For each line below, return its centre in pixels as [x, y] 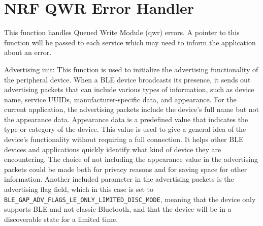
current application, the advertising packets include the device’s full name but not [132, 109]
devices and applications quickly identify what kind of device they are [113, 149]
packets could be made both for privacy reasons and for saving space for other [126, 169]
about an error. [28, 52]
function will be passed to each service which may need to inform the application [130, 42]
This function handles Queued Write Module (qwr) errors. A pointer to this [122, 32]
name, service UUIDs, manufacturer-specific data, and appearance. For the [120, 99]
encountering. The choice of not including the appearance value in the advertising [131, 159]
